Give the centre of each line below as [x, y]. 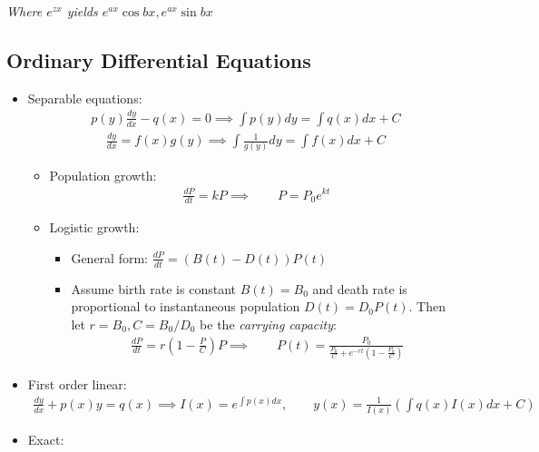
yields [82, 11]
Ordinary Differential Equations [159, 59]
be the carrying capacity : [268, 324]
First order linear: [77, 383]
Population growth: [103, 176]
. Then [427, 306]
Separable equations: [85, 98]
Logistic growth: [94, 227]
